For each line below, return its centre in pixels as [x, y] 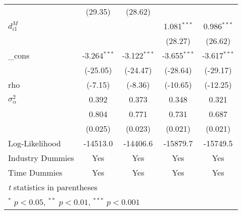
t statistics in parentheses [53, 187]
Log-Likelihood [35, 143]
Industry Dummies [41, 158]
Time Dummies [35, 172]
